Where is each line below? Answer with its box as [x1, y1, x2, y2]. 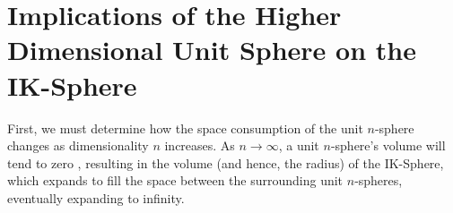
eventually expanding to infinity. [7, 188, 185, 207]
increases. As [164, 136, 235, 155]
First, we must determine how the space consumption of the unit [7, 118, 363, 137]
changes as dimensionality [7, 136, 149, 155]
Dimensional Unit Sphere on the [7, 31, 416, 68]
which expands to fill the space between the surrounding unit [7, 171, 344, 190]
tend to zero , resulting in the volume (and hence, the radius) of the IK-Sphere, [7, 153, 444, 172]
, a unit [278, 136, 319, 155]
